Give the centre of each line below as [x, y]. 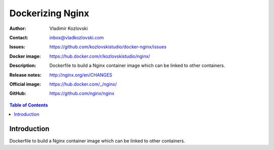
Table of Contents [29, 105]
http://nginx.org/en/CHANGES [81, 75]
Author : [18, 28]
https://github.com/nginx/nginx [82, 93]
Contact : [19, 37]
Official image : [25, 84]
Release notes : [25, 75]
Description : [23, 65]
